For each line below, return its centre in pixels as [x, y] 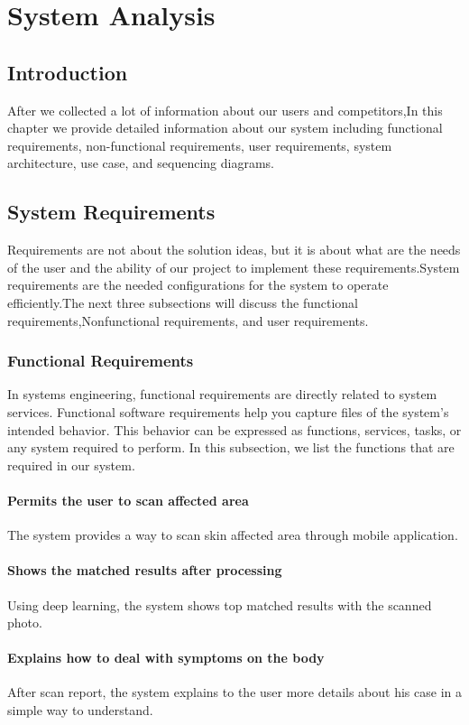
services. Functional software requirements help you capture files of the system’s [228, 411]
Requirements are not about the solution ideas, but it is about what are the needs [234, 250]
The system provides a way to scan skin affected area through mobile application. [233, 535]
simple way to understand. [80, 710]
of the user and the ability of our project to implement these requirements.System [234, 267]
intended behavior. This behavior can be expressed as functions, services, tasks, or [234, 429]
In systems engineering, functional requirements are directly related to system [222, 394]
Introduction [68, 72]
